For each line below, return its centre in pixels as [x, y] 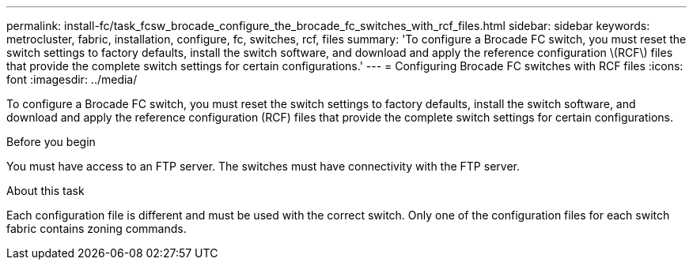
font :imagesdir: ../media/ [72, 79]
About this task [45, 191]
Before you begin [51, 142]
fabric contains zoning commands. [97, 229]
